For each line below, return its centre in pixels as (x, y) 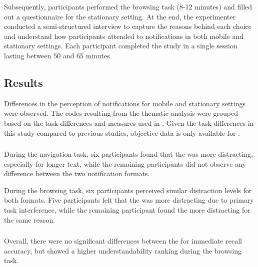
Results (23, 82)
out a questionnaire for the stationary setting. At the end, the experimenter (120, 16)
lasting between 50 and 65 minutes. (58, 55)
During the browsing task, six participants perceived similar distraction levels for (128, 190)
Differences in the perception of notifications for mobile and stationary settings (125, 103)
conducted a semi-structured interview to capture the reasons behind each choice (128, 26)
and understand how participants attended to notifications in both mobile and (124, 36)
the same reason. (30, 219)
